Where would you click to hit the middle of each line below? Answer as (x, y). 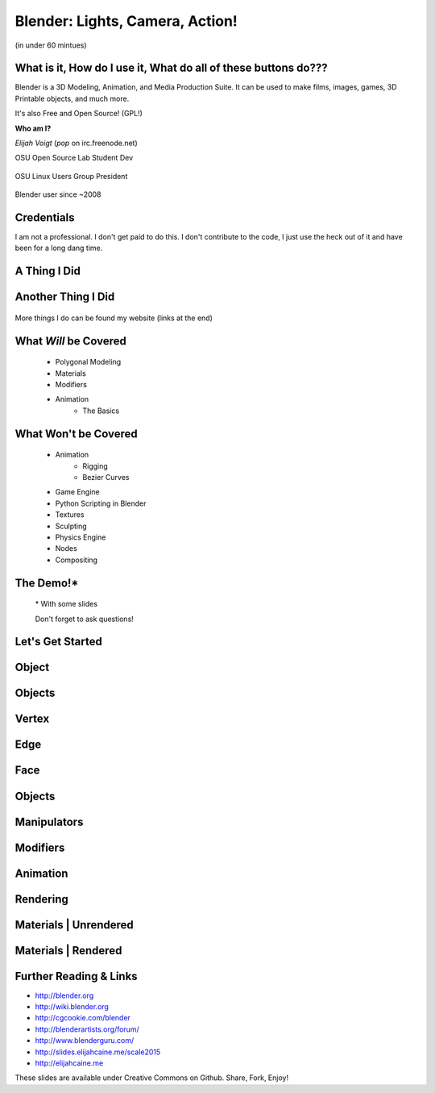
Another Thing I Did (65, 297)
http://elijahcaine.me (69, 1063)
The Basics (101, 411)
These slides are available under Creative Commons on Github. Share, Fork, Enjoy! (152, 1078)
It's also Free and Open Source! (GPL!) (79, 114)
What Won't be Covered (77, 434)
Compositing (77, 560)
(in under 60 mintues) (51, 45)
